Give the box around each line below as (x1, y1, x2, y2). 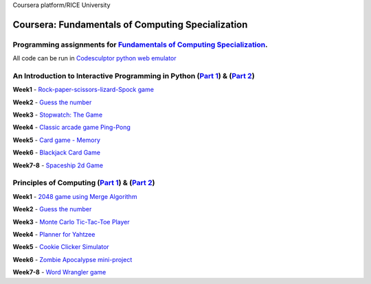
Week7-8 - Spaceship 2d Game (12, 161, 103, 169)
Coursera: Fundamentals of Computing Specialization (12, 19, 248, 30)
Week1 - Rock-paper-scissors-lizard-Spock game (12, 86, 155, 94)
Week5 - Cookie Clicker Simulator (12, 243, 109, 251)
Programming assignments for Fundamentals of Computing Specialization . (12, 40, 268, 49)
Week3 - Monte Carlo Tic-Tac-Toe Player (12, 217, 130, 226)
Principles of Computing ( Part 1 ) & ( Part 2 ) (12, 178, 155, 188)
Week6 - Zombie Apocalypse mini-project (12, 255, 133, 263)
